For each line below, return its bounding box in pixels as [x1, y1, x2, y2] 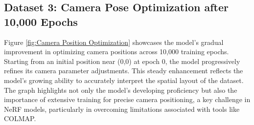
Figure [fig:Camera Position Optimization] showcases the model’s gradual [4, 37, 224, 47]
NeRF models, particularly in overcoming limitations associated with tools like [4, 104, 240, 114]
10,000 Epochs [4, 14, 78, 29]
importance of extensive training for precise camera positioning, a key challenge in [4, 94, 251, 104]
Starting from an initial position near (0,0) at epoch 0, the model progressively [4, 56, 240, 66]
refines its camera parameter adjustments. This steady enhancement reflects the [4, 65, 243, 76]
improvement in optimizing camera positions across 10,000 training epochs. [4, 46, 229, 57]
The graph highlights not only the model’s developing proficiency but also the [4, 84, 237, 95]
